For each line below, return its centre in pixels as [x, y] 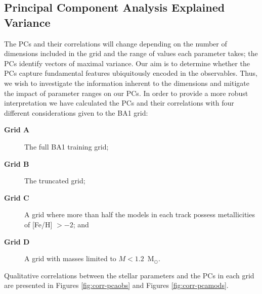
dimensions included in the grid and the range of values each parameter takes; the [131, 53]
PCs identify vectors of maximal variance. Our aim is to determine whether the [127, 63]
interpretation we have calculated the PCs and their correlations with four [119, 103]
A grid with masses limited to [70, 258]
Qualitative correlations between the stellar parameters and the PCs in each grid [129, 275]
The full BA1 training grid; [67, 146]
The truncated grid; [55, 181]
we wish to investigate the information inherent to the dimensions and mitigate [127, 83]
